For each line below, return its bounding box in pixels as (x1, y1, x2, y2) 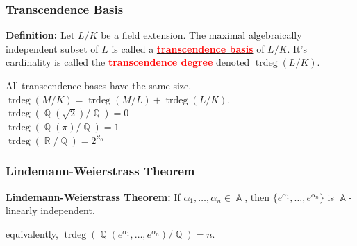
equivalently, (6, 226, 58, 240)
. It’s (287, 41, 307, 55)
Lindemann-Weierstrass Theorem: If (6, 189, 181, 204)
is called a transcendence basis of (111, 41, 265, 55)
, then (244, 189, 270, 204)
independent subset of (6, 41, 99, 55)
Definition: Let (6, 28, 75, 42)
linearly (6, 203, 38, 218)
